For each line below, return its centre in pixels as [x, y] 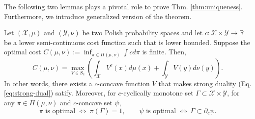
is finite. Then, [164, 52]
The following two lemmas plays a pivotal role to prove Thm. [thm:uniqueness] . [123, 6]
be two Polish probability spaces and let [142, 33]
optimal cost [23, 52]
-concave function [124, 83]
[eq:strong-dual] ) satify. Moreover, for [60, 93]
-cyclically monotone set [157, 93]
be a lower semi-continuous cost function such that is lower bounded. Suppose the [127, 42]
